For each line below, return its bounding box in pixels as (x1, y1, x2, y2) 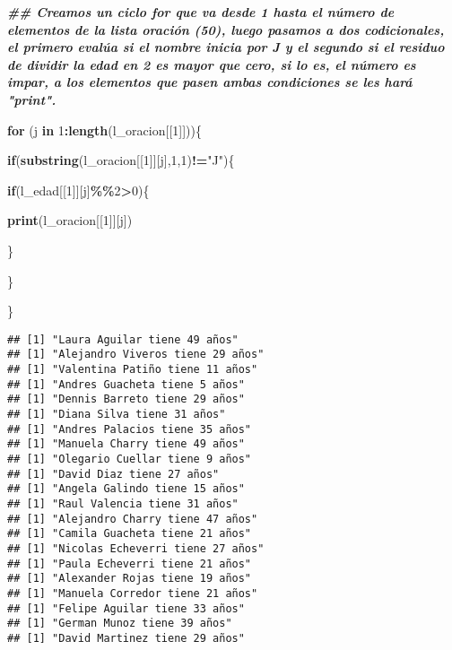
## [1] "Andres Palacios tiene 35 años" (7, 422, 252, 436)
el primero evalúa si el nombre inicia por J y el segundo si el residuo (7, 38, 445, 56)
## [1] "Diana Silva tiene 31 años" (7, 408, 226, 420)
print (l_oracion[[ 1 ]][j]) (7, 211, 133, 230)
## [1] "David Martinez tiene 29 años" (7, 631, 245, 645)
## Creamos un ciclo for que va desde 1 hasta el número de (7, 3, 395, 21)
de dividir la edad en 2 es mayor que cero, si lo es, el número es (7, 55, 416, 74)
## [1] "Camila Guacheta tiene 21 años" (7, 527, 252, 541)
